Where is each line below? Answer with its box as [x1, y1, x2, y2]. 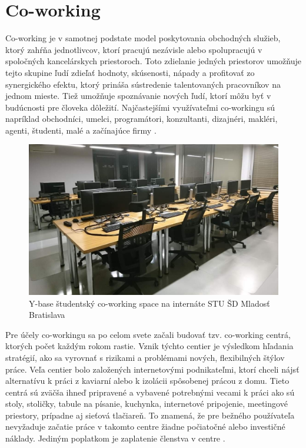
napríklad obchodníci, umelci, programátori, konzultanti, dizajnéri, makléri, [5, 112, 278, 125]
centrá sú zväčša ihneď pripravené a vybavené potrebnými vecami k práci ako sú [5, 386, 295, 398]
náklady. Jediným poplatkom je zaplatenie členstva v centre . [5, 432, 225, 444]
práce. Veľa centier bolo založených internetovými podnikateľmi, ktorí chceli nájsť [5, 363, 300, 375]
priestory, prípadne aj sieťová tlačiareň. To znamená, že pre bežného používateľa [5, 409, 295, 421]
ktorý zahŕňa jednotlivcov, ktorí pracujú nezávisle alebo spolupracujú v [5, 43, 262, 55]
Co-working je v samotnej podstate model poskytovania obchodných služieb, [5, 32, 281, 44]
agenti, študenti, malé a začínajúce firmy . [5, 124, 157, 136]
